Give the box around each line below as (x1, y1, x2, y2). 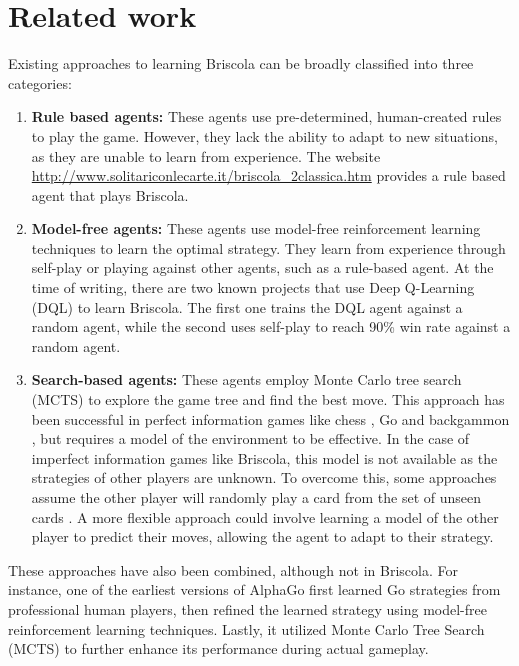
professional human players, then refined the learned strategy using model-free (8, 598, 487, 619)
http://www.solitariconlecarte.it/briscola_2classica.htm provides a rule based (31, 165, 506, 186)
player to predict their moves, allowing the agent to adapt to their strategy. (31, 526, 494, 547)
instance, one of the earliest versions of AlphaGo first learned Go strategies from (8, 579, 501, 600)
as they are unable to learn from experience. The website (31, 145, 381, 166)
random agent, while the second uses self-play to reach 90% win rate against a (31, 316, 511, 337)
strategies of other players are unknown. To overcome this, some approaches (31, 467, 497, 488)
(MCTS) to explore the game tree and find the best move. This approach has (31, 389, 505, 410)
